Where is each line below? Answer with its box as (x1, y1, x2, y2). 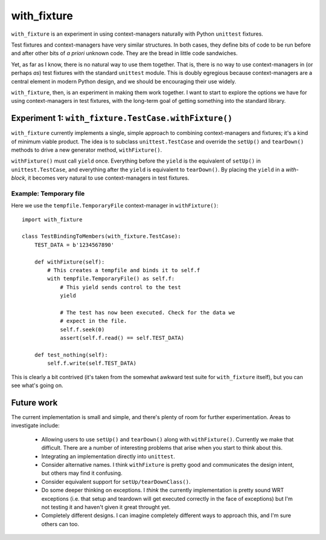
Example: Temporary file (11, 189, 85, 198)
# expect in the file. (60, 317, 127, 325)
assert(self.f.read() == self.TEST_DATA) (60, 334, 184, 342)
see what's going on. (11, 382, 63, 389)
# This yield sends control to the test (60, 284, 181, 290)
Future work (11, 397, 58, 408)
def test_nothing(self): (34, 351, 108, 358)
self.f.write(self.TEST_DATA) (47, 360, 137, 367)
